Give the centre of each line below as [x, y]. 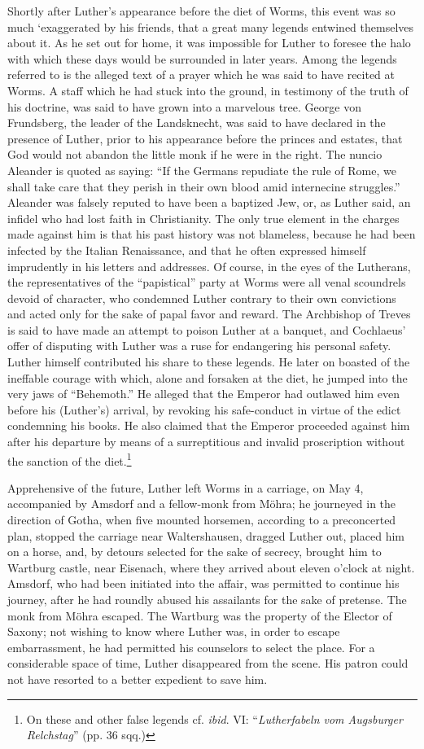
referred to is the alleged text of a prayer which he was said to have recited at [201, 74]
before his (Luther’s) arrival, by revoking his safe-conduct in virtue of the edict [204, 409]
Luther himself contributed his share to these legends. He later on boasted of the [209, 362]
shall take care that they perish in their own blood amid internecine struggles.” [204, 186]
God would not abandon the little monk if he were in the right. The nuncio [195, 154]
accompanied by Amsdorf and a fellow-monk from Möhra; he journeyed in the [202, 504]
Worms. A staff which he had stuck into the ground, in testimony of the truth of [208, 90]
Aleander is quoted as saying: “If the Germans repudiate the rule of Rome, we [202, 170]
